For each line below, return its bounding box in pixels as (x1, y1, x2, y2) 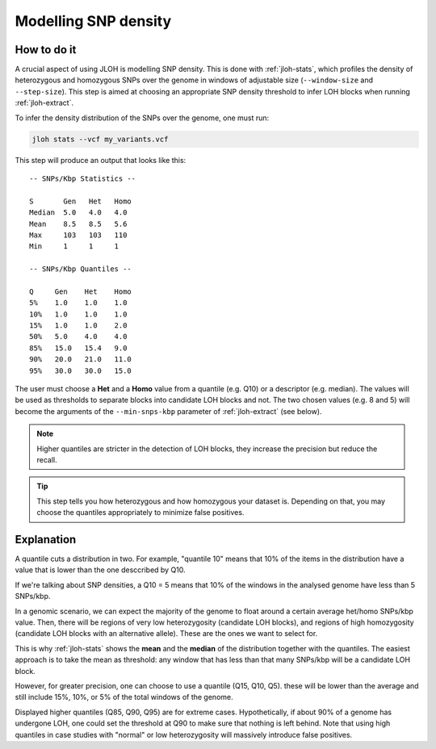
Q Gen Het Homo (29, 287, 132, 296)
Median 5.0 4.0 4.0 (29, 208, 128, 217)
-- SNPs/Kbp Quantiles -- (29, 265, 132, 274)
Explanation (15, 533, 77, 546)
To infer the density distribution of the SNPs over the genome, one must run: (15, 113, 270, 123)
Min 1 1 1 (29, 242, 119, 251)
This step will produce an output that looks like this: (15, 155, 187, 165)
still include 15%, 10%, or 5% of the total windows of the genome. (15, 693, 233, 702)
